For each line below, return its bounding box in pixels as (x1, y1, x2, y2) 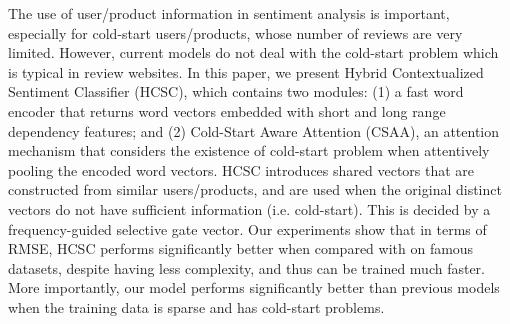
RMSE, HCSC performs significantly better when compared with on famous (8, 238, 474, 259)
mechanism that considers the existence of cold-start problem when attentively (8, 140, 490, 161)
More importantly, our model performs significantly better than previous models (8, 277, 500, 298)
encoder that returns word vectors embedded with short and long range (8, 100, 446, 121)
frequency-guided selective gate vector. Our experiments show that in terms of (8, 218, 487, 239)
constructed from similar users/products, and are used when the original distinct (8, 179, 502, 200)
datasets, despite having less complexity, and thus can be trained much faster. (8, 257, 485, 278)
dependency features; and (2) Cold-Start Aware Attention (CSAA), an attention (8, 120, 500, 141)
